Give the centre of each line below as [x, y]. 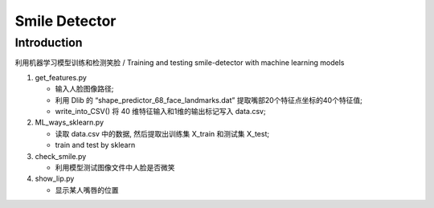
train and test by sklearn [95, 145]
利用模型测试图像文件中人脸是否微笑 [115, 167]
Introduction [49, 43]
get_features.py [61, 77]
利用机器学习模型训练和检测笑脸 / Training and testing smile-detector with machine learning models [180, 63]
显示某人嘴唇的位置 [87, 190]
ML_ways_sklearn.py [70, 122]
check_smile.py [61, 156]
